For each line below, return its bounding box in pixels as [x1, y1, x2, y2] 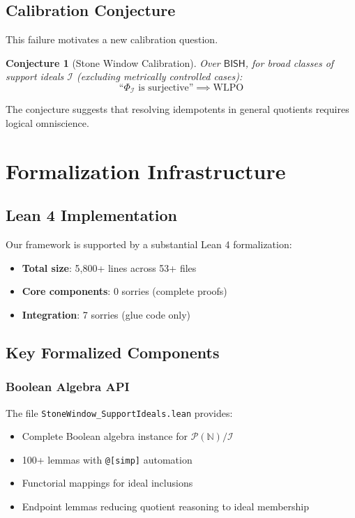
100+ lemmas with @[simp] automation [22, 452, 192, 466]
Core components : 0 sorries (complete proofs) [22, 284, 227, 298]
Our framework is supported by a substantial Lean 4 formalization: [6, 237, 292, 252]
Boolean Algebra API [6, 378, 130, 395]
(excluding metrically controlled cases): [76, 69, 243, 84]
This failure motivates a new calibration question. [6, 32, 218, 47]
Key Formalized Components [6, 341, 220, 363]
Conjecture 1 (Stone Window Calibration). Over [6, 55, 220, 70]
